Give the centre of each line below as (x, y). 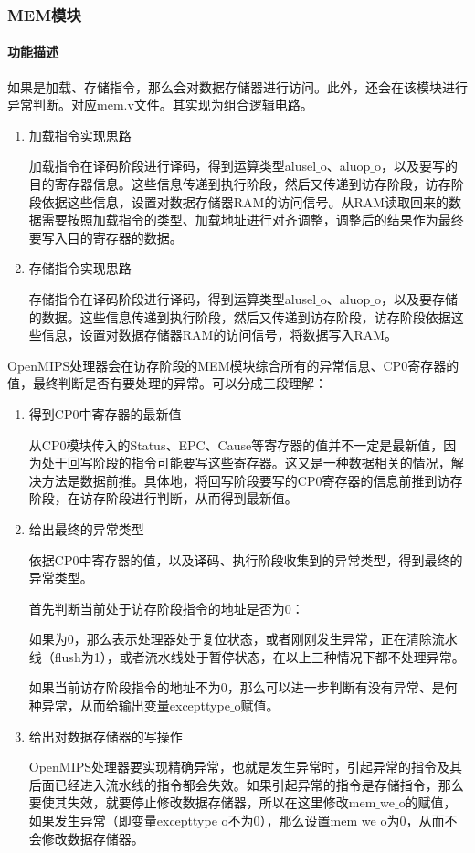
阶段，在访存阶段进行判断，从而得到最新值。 (163, 498)
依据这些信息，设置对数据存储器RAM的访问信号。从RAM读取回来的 (245, 201)
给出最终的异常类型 (86, 528)
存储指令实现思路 (80, 268)
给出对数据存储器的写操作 (106, 736)
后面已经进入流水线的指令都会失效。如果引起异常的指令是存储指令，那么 (246, 784)
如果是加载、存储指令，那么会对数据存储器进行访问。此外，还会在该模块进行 (237, 86)
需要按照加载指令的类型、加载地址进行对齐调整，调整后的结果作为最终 (253, 220)
